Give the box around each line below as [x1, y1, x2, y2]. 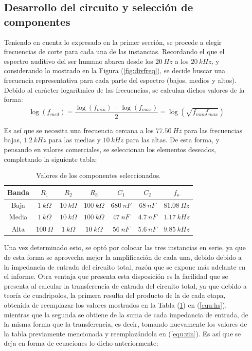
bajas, [4, 135, 21, 145]
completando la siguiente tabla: [4, 154, 97, 164]
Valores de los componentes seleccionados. [36, 170, 161, 180]
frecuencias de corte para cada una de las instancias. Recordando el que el [4, 46, 225, 57]
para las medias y [48, 135, 101, 145]
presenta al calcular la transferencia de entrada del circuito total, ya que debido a [4, 280, 247, 291]
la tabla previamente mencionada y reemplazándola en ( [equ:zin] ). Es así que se [4, 328, 241, 338]
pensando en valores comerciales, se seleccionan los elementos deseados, [4, 144, 216, 154]
